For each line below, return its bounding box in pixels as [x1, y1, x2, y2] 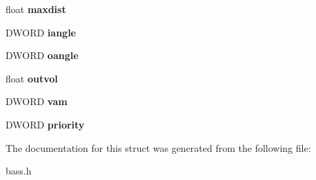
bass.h [6, 164, 32, 178]
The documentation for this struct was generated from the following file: [6, 140, 311, 155]
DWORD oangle [6, 48, 79, 63]
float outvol [6, 71, 58, 85]
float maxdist [6, 2, 66, 16]
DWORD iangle [6, 25, 76, 39]
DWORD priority [6, 117, 85, 131]
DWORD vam [6, 94, 68, 109]
